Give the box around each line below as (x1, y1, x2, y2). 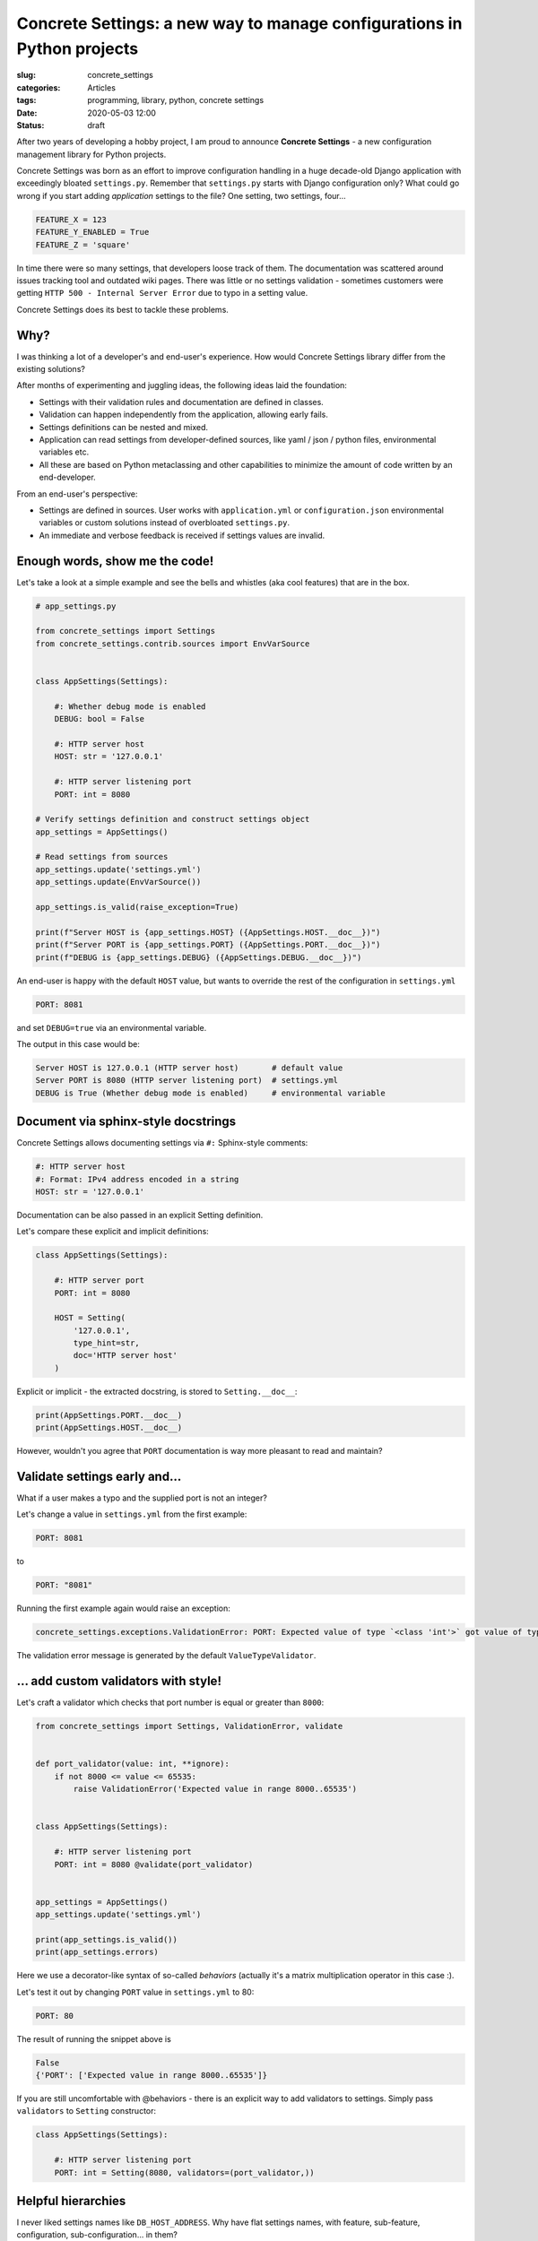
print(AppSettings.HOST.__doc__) (35, 1423, 183, 1433)
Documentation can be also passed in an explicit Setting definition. (16, 1209, 264, 1220)
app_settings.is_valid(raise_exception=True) (35, 902, 239, 913)
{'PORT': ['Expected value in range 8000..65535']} (35, 2071, 268, 2081)
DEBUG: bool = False (54, 714, 145, 724)
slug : (16, 70, 36, 81)
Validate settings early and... (16, 1469, 182, 1484)
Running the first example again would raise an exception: (16, 1603, 230, 1614)
